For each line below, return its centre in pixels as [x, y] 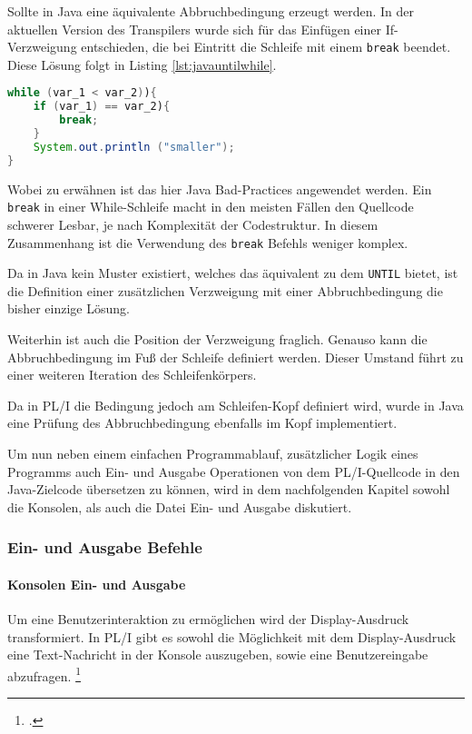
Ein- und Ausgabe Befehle [105, 547]
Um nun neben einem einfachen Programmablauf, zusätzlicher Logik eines [213, 453]
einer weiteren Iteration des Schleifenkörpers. [132, 375]
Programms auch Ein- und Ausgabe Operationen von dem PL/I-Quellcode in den [234, 471]
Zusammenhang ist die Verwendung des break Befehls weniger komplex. [208, 242]
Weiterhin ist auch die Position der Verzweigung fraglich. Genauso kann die [217, 339]
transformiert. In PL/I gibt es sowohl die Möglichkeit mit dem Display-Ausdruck [232, 636]
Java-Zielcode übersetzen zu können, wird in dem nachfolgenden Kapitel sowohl [229, 489]
